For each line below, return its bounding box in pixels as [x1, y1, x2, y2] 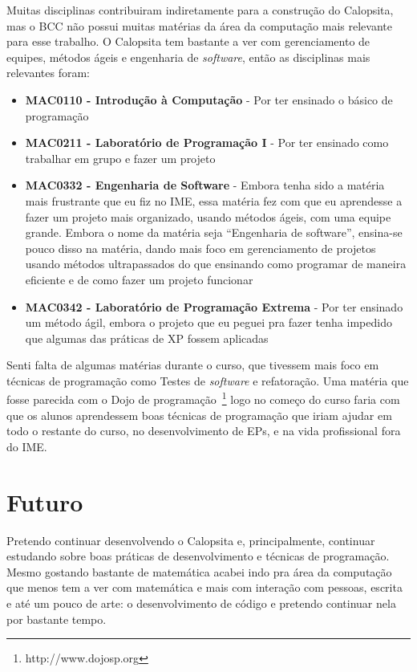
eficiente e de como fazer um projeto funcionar [25, 271, 253, 287]
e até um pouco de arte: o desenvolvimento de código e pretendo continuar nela [6, 595, 396, 611]
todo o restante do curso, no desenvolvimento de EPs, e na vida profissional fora [6, 422, 401, 439]
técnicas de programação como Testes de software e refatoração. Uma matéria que [6, 372, 409, 389]
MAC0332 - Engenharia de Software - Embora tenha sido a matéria [25, 177, 385, 193]
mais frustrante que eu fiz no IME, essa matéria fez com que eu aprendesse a [25, 192, 403, 209]
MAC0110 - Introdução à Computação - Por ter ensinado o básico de [25, 91, 393, 108]
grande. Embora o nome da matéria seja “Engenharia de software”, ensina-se [25, 224, 403, 241]
